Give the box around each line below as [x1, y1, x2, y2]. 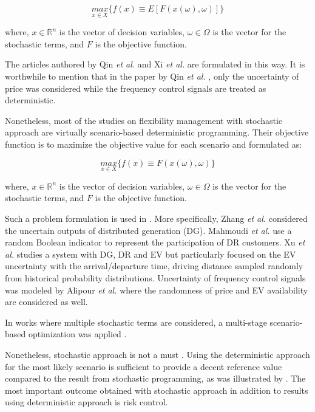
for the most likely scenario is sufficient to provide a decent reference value [5, 360, 282, 373]
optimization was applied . [28, 328, 127, 340]
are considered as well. [5, 295, 88, 308]
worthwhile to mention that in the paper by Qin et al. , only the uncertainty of [5, 70, 299, 82]
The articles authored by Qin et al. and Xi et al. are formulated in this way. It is [5, 58, 305, 70]
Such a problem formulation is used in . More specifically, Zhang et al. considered [5, 211, 308, 224]
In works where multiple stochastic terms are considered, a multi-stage [5, 315, 267, 328]
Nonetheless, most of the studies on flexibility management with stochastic [5, 114, 283, 126]
